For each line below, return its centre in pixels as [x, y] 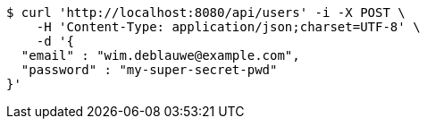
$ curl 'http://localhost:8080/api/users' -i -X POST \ [206, 13]
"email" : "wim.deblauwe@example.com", [160, 55]
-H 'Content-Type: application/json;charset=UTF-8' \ [228, 27]
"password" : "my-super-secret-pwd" [149, 70]
